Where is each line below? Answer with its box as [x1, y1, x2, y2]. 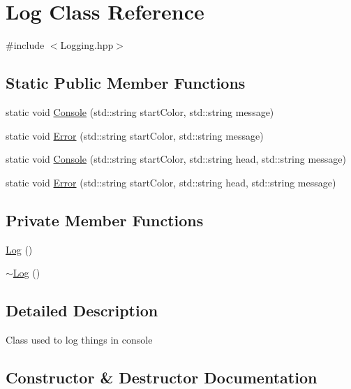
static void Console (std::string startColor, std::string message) [6, 104, 274, 119]
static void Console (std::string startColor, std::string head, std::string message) [6, 152, 346, 166]
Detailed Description [6, 300, 158, 321]
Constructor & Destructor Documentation [6, 366, 318, 388]
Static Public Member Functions [6, 72, 246, 94]
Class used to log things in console [6, 332, 153, 346]
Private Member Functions [6, 209, 204, 230]
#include [6, 38, 45, 52]
